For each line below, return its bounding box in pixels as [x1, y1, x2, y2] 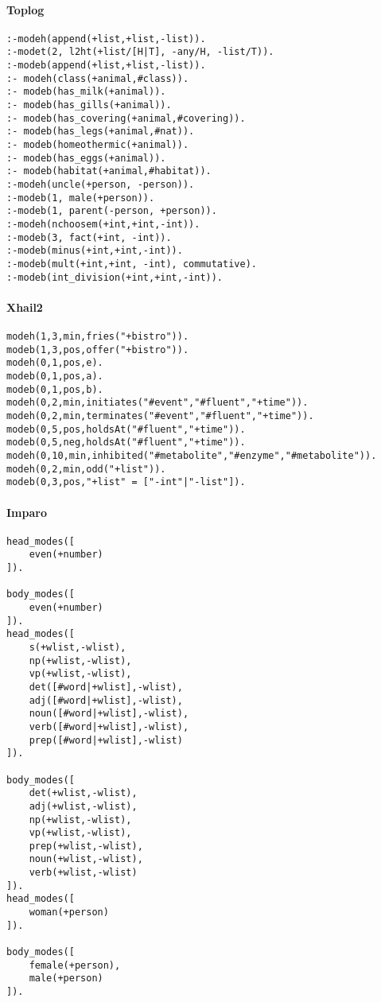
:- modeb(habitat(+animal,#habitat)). [6, 165, 212, 177]
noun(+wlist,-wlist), [29, 853, 143, 865]
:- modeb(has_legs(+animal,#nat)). [6, 126, 195, 138]
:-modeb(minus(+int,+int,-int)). [6, 245, 183, 257]
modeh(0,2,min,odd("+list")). [6, 463, 166, 475]
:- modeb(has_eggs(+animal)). [6, 152, 166, 164]
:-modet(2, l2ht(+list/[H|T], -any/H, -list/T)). [6, 46, 274, 58]
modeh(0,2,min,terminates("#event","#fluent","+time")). [6, 410, 314, 421]
